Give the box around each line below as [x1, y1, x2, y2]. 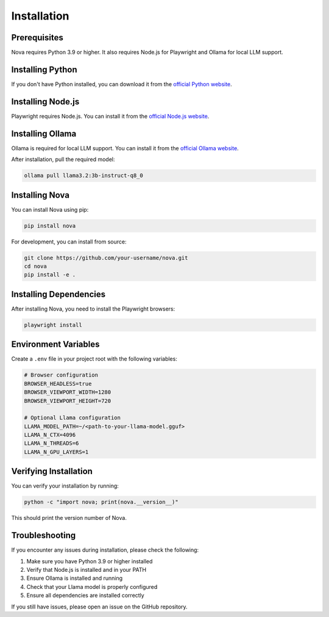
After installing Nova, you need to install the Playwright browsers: [11, 305, 175, 312]
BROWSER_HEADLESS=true [24, 380, 92, 387]
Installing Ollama [11, 128, 77, 139]
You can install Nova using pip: [11, 206, 89, 213]
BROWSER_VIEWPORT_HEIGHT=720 [24, 397, 111, 404]
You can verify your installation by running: [11, 482, 119, 489]
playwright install [24, 321, 82, 328]
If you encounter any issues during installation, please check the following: [11, 546, 199, 554]
